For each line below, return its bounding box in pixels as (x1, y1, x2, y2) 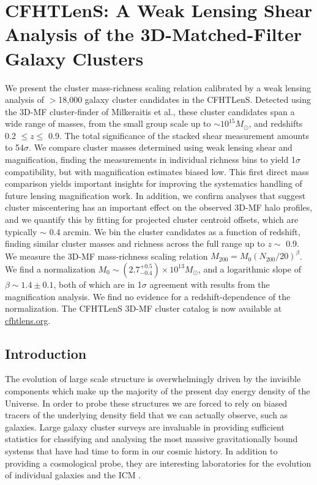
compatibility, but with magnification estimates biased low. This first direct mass (5, 165, 309, 178)
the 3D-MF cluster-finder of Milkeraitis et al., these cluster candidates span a (5, 105, 295, 118)
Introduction (5, 344, 87, 363)
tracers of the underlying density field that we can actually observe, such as (5, 408, 288, 421)
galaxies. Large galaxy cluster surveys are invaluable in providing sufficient (5, 420, 285, 433)
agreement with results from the (149, 277, 270, 290)
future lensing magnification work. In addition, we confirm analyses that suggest (5, 189, 306, 201)
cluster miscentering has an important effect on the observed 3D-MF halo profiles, (5, 201, 313, 214)
